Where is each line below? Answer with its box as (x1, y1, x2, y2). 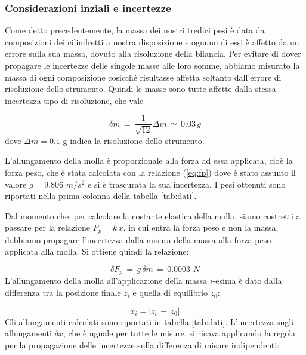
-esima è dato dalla (212, 274, 282, 287)
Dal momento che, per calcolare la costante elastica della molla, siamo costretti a (5, 209, 301, 222)
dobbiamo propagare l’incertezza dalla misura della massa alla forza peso (5, 233, 271, 246)
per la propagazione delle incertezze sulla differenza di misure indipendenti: (5, 338, 280, 351)
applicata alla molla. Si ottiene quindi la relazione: (5, 245, 189, 258)
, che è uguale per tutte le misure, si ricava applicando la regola (63, 327, 296, 339)
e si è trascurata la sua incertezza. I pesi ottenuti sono (88, 177, 286, 190)
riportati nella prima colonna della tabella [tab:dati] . (5, 189, 197, 202)
